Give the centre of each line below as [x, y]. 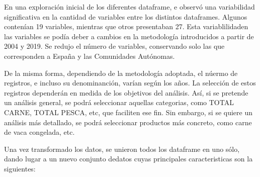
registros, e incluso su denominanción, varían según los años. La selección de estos [130, 83]
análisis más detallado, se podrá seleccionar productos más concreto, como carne [128, 122]
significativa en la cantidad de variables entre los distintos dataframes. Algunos [126, 16]
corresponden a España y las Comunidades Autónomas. [90, 56]
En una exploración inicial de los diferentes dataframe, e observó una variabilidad [129, 7]
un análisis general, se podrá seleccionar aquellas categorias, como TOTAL [119, 102]
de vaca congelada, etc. [39, 132]
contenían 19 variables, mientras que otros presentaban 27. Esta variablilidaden [126, 26]
